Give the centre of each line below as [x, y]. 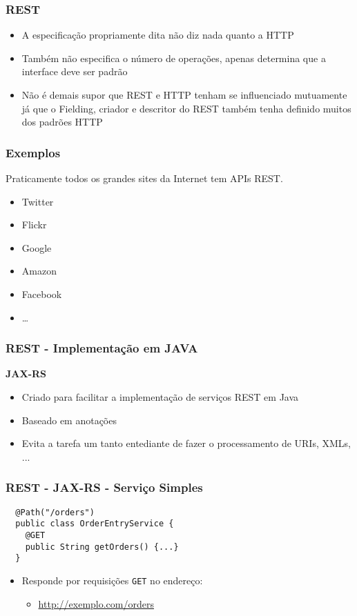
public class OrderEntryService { [95, 524]
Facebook [42, 294]
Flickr [34, 225]
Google [37, 247]
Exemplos [33, 152]
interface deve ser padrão [75, 71]
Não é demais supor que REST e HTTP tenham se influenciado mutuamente [184, 95]
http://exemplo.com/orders [96, 603]
